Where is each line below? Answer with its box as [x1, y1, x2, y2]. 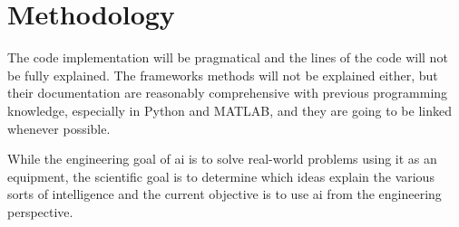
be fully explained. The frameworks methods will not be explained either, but [7, 65, 438, 84]
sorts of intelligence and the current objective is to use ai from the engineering [7, 184, 442, 203]
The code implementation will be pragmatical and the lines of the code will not [7, 48, 448, 67]
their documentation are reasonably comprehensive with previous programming [7, 83, 448, 102]
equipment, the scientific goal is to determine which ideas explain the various [7, 166, 435, 185]
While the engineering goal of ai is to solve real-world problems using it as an [7, 149, 437, 168]
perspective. [7, 202, 73, 221]
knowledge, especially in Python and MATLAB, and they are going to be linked [7, 100, 452, 119]
